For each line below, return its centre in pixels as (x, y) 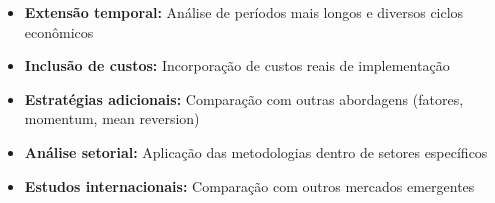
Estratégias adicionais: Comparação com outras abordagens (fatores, (244, 98)
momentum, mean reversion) (112, 118)
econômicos (59, 31)
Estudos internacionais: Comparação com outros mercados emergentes (249, 185)
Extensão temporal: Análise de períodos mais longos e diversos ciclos (244, 12)
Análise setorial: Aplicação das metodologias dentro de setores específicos (256, 151)
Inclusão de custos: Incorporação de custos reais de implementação (237, 65)
